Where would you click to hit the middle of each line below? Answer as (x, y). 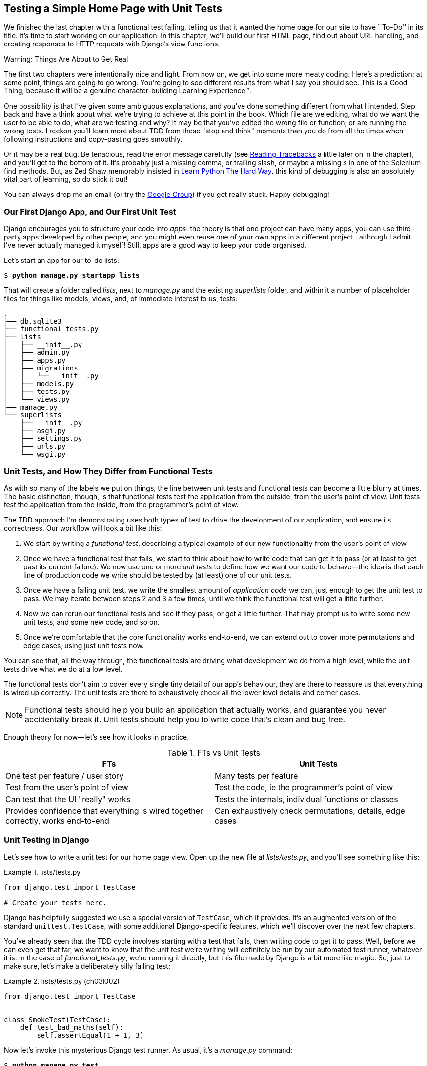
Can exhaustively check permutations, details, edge (310, 811)
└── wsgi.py (43, 454)
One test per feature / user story (65, 775)
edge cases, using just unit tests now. (84, 645)
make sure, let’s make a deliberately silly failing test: (87, 966)
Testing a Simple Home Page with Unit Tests (113, 9)
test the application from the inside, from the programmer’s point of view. (121, 504)
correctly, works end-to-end (57, 820)
